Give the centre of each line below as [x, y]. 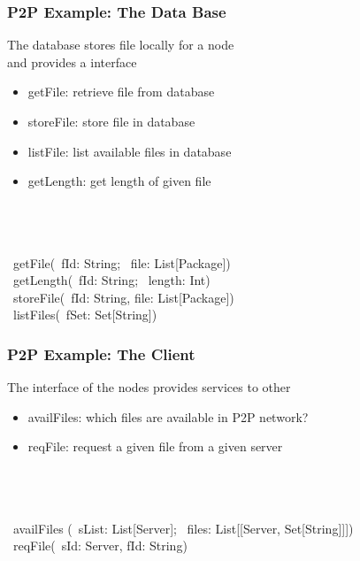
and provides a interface [72, 61]
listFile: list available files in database [130, 151]
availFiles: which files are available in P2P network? [168, 416]
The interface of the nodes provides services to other [149, 387]
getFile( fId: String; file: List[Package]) [122, 262]
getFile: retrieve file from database [121, 92]
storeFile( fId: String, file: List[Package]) [123, 297]
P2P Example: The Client [101, 354]
